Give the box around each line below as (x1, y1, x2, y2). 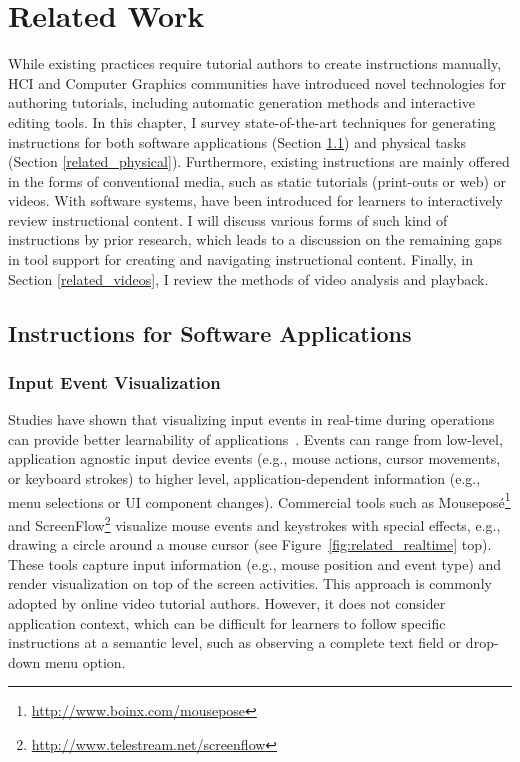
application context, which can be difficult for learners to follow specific (8, 612, 446, 633)
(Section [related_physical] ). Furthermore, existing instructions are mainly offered (8, 151, 510, 172)
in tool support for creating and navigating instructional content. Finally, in (8, 249, 473, 270)
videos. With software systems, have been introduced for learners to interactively (8, 190, 503, 211)
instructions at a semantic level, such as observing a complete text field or (8, 632, 462, 653)
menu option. (44, 651, 126, 672)
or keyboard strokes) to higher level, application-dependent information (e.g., (8, 468, 481, 489)
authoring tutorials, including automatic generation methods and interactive (8, 92, 476, 113)
